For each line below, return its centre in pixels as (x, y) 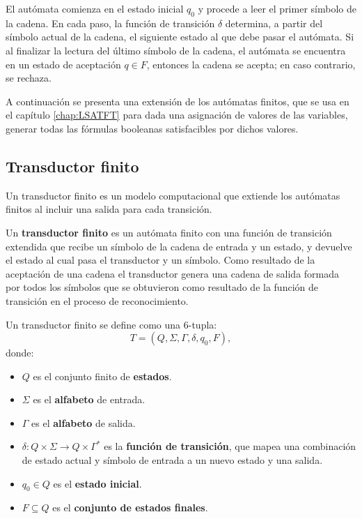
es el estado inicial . (97, 483)
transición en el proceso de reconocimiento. (97, 300)
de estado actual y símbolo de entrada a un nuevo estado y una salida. (172, 460)
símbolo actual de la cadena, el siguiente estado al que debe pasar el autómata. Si (180, 37)
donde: (20, 353)
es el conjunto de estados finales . (130, 507)
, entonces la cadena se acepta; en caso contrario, (251, 64)
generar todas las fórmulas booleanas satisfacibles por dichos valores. (152, 128)
